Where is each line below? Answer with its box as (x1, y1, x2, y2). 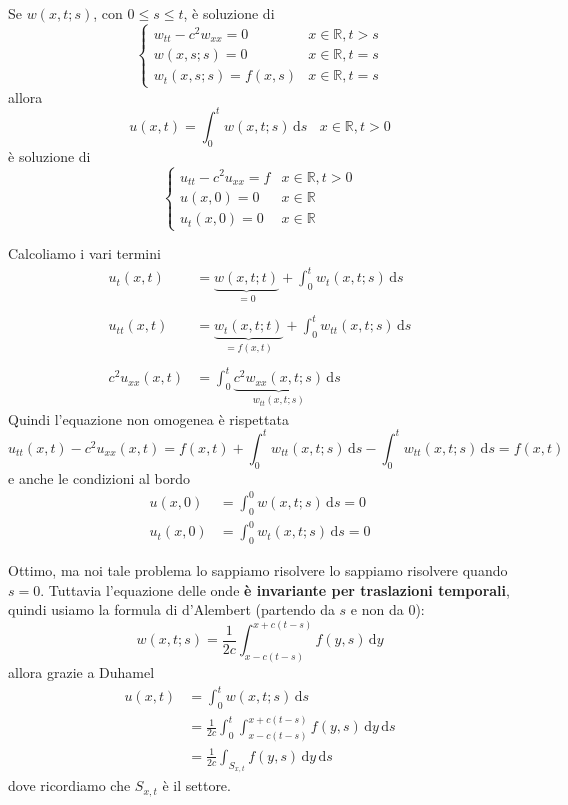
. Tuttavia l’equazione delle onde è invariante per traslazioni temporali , (40, 579, 510, 600)
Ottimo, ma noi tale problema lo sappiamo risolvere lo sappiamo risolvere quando (8, 560, 508, 581)
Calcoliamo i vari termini (8, 243, 161, 264)
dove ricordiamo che (8, 775, 131, 796)
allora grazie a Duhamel (8, 662, 155, 683)
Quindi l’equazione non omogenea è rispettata (8, 408, 289, 429)
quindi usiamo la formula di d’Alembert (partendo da (8, 599, 335, 620)
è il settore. (162, 775, 231, 796)
